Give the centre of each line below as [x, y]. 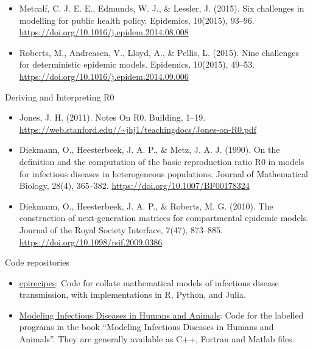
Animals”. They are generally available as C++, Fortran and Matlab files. [157, 339]
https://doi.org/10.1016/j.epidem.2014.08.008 [104, 32]
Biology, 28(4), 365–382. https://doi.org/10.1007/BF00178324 [134, 185]
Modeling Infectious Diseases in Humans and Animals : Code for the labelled [161, 315]
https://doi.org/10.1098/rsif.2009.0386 [91, 241]
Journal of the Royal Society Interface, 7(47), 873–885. [121, 229]
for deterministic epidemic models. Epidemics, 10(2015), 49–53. [137, 64]
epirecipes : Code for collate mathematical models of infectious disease [149, 282]
